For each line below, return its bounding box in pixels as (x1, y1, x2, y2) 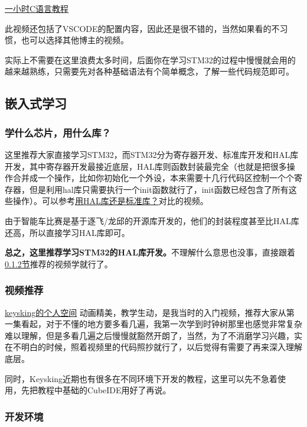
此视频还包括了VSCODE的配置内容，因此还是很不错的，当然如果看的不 (5, 22, 280, 34)
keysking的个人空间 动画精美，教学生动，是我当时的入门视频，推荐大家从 (5, 306, 286, 318)
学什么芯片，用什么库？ (5, 125, 111, 140)
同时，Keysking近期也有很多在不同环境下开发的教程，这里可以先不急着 (5, 372, 278, 384)
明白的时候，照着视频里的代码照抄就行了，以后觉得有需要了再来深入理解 (21, 341, 302, 353)
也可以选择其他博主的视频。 (21, 34, 129, 46)
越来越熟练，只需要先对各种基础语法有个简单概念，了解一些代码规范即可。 (5, 65, 294, 77)
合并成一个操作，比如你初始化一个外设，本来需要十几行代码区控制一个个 (12, 172, 294, 184)
